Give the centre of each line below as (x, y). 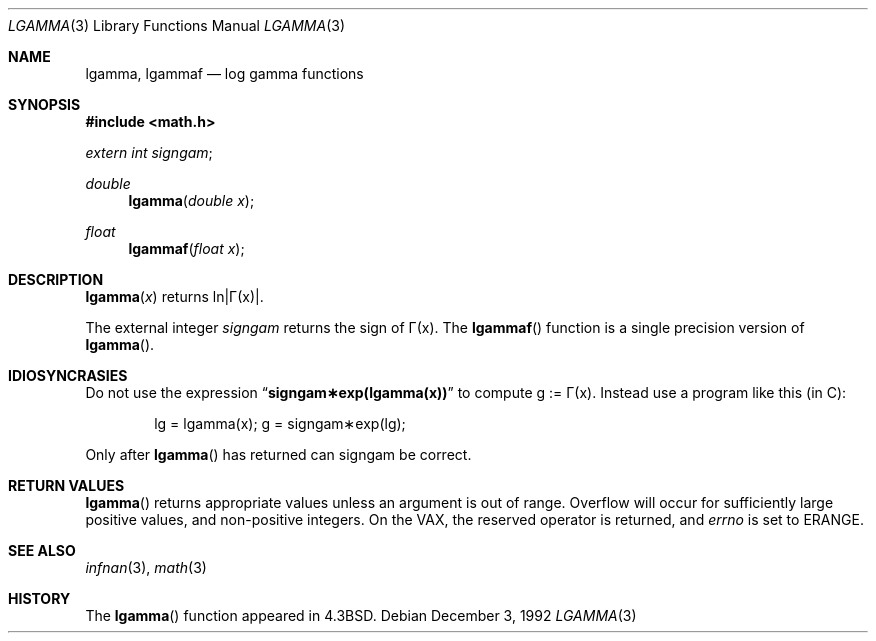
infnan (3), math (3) (146, 567)
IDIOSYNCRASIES (68, 375)
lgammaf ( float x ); (186, 248)
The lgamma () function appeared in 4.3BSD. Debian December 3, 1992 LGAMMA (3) (361, 615)
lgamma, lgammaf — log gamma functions (224, 73)
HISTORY (39, 598)
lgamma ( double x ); (191, 200)
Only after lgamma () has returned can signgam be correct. (278, 454)
